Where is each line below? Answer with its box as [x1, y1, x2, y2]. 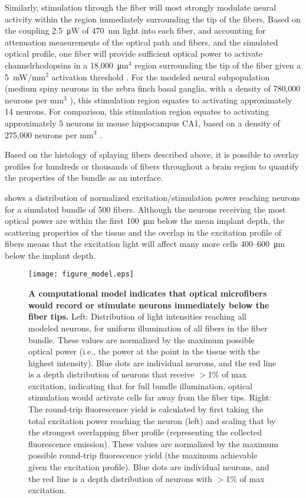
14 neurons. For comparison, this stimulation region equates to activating [5, 105, 269, 118]
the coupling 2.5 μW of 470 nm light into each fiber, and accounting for [5, 24, 266, 37]
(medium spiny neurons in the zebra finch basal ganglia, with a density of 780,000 [5, 82, 301, 95]
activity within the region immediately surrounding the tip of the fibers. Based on [5, 12, 301, 25]
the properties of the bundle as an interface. [5, 171, 163, 184]
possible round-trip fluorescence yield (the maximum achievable [28, 449, 258, 461]
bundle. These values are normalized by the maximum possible [28, 333, 255, 346]
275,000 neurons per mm [5, 128, 94, 141]
